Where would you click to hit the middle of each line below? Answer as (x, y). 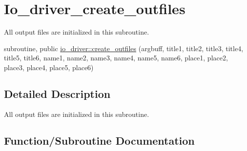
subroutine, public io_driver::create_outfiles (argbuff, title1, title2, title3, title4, (124, 48)
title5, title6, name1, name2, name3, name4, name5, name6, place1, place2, (116, 58)
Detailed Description (57, 93)
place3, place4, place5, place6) (49, 67)
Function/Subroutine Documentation (99, 140)
